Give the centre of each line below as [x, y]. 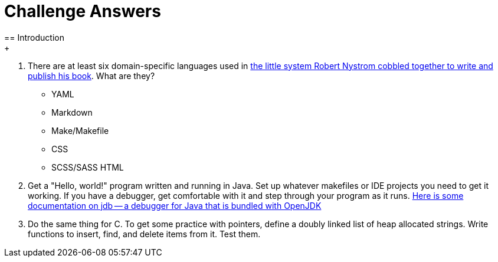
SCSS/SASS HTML [88, 167]
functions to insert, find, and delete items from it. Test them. [144, 234]
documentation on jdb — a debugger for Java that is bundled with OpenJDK [175, 205]
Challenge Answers [83, 11]
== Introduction [34, 37]
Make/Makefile [80, 130]
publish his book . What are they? [91, 76]
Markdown [72, 112]
